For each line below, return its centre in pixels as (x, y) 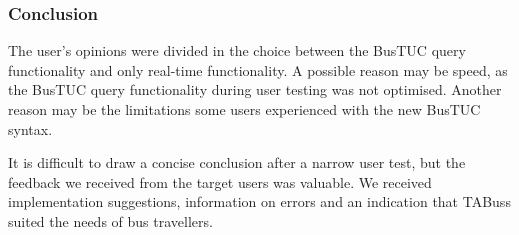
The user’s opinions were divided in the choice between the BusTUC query (237, 50)
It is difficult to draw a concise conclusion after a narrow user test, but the (237, 162)
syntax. (30, 128)
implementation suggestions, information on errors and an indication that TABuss (259, 201)
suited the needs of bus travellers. (110, 220)
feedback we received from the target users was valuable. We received (220, 181)
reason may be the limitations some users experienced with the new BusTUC (244, 109)
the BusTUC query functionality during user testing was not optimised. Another (255, 89)
